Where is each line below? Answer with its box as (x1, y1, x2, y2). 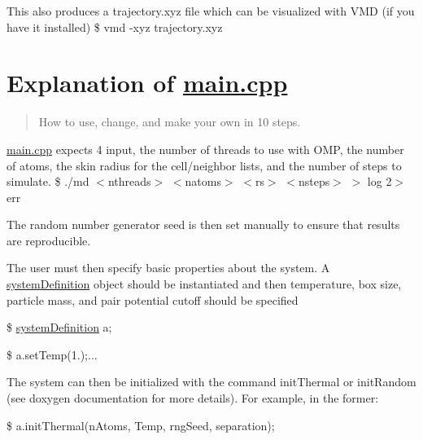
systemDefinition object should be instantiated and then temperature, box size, (7, 275, 402, 293)
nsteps (298, 173, 330, 190)
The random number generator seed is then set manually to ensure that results (7, 216, 400, 233)
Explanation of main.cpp (7, 66, 288, 99)
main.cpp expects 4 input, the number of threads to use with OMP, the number (7, 140, 404, 157)
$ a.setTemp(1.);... (7, 345, 98, 363)
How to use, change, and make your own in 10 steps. (38, 113, 301, 130)
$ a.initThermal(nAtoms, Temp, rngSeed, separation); (7, 416, 275, 433)
